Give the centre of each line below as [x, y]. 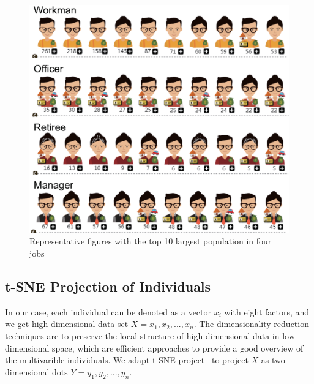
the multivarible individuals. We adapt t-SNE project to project [127, 360]
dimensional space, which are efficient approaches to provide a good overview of [154, 348]
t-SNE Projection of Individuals [108, 286]
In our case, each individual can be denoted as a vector [108, 311]
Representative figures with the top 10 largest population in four [151, 241]
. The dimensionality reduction [251, 324]
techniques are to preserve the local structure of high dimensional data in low [150, 336]
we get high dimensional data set [67, 324]
